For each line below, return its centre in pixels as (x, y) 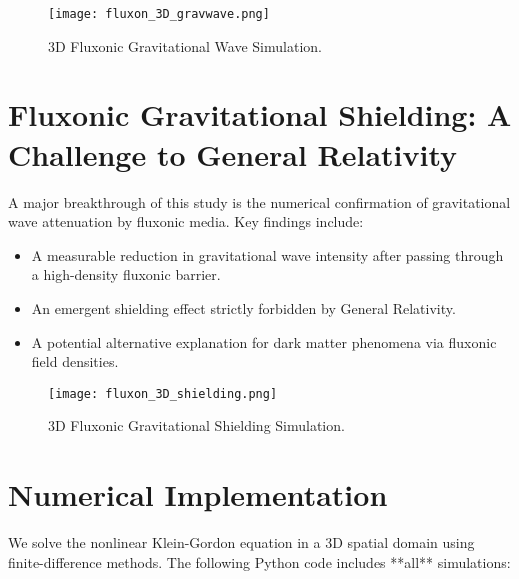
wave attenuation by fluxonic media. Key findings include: (186, 221)
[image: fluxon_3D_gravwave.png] (159, 14)
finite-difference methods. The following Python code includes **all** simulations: (259, 561)
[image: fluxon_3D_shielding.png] (163, 393)
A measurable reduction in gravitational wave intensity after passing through (267, 254)
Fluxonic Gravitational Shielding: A (260, 114)
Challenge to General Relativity (233, 153)
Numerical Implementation (198, 494)
